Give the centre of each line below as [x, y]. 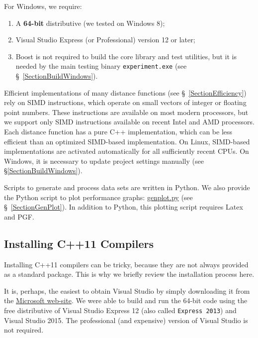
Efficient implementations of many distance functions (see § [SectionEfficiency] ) [125, 92]
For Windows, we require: [43, 6]
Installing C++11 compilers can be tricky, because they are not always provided [126, 264]
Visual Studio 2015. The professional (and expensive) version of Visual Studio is [126, 320]
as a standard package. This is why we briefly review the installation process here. [129, 274]
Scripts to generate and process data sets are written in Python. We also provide [127, 187]
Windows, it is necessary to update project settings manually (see [104, 161]
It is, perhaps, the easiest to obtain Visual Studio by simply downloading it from [127, 290]
